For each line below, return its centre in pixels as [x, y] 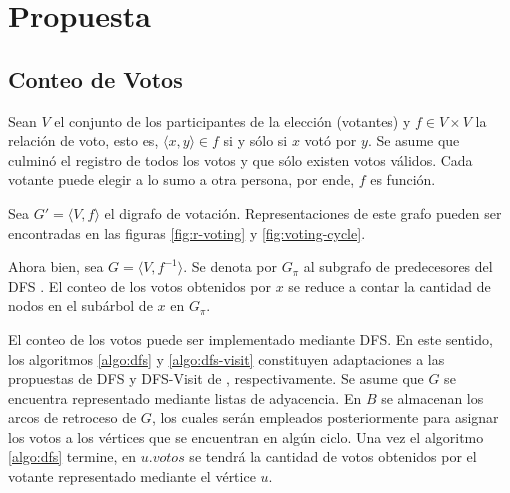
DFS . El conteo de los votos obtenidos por [139, 285]
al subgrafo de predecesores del [398, 266]
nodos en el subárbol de [80, 305]
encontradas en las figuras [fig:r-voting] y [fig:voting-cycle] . [187, 232]
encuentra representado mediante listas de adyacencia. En [185, 397]
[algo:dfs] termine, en [72, 456]
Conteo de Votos [95, 78]
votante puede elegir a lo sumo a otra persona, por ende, [181, 179]
